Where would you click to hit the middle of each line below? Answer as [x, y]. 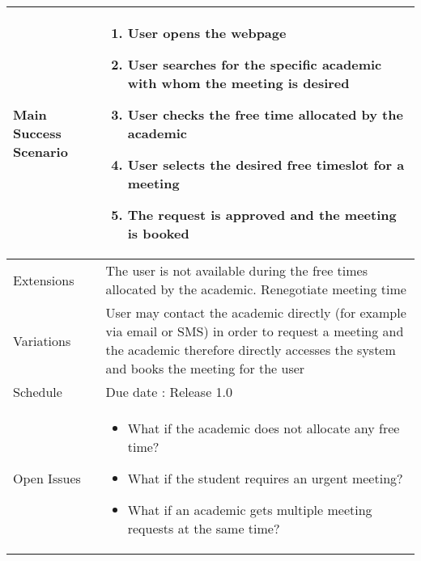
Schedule [38, 392]
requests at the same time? [204, 528]
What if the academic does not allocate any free [264, 428]
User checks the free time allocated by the [265, 114]
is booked [158, 233]
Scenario [40, 152]
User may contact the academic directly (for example [256, 312]
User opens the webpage [207, 33]
